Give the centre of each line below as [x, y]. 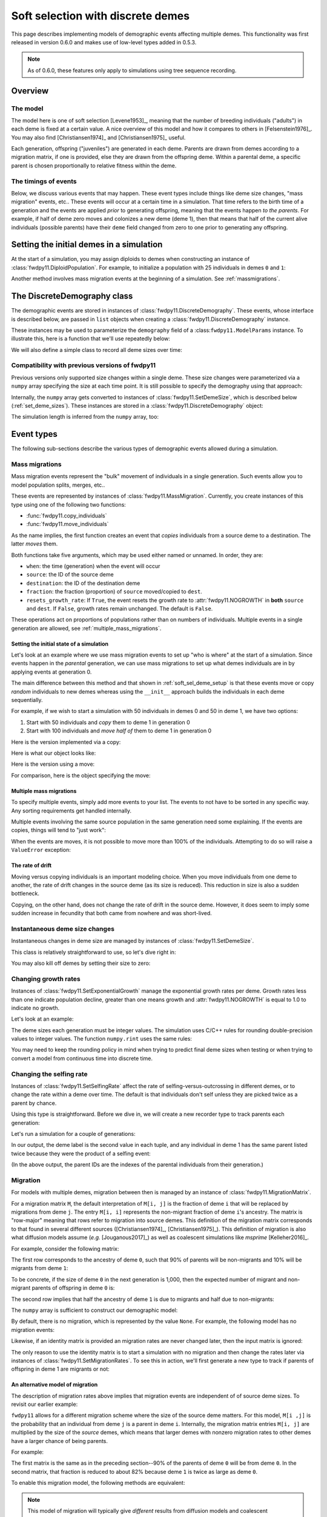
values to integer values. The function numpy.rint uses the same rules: [101, 1039]
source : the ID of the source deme [70, 575]
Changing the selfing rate [49, 1074]
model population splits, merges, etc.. [58, 485]
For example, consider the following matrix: [65, 1248]
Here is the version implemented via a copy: [66, 742]
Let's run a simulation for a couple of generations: [73, 1134]
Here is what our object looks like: [54, 753]
